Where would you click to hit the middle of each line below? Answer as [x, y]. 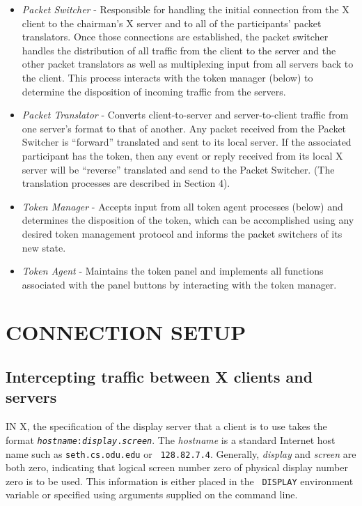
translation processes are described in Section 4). [126, 183]
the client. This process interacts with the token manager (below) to [167, 77]
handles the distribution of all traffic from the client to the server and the [179, 50]
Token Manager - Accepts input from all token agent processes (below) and [182, 206]
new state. [44, 247]
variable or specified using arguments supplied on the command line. [152, 495]
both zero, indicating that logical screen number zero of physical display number [177, 467]
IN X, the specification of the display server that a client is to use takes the [166, 426]
